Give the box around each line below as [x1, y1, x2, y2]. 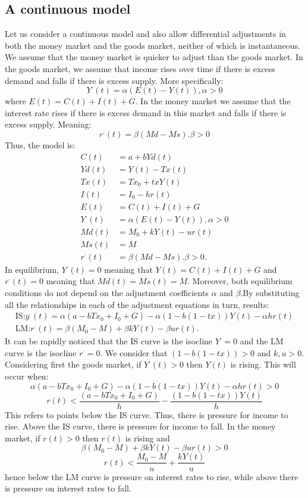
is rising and [125, 431, 170, 444]
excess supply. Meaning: [5, 118, 92, 130]
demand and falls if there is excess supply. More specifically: [5, 74, 224, 86]
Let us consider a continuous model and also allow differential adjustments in [5, 27, 286, 40]
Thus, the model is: [5, 138, 76, 151]
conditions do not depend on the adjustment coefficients [5, 287, 209, 299]
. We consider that [100, 346, 168, 359]
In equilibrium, [5, 263, 59, 275]
